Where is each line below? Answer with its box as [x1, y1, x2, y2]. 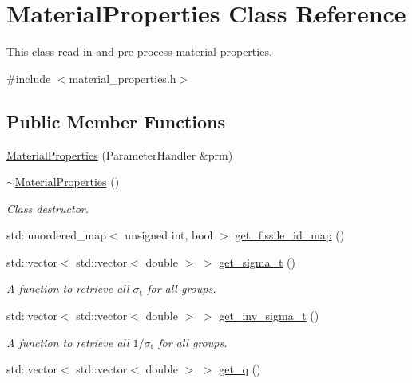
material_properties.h [69, 69, 176, 86]
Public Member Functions [6, 109, 225, 133]
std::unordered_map [6, 227, 107, 243]
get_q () [219, 361, 261, 377]
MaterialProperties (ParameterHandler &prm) [6, 146, 233, 163]
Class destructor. [6, 199, 89, 216]
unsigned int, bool [125, 227, 213, 243]
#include [6, 69, 51, 86]
